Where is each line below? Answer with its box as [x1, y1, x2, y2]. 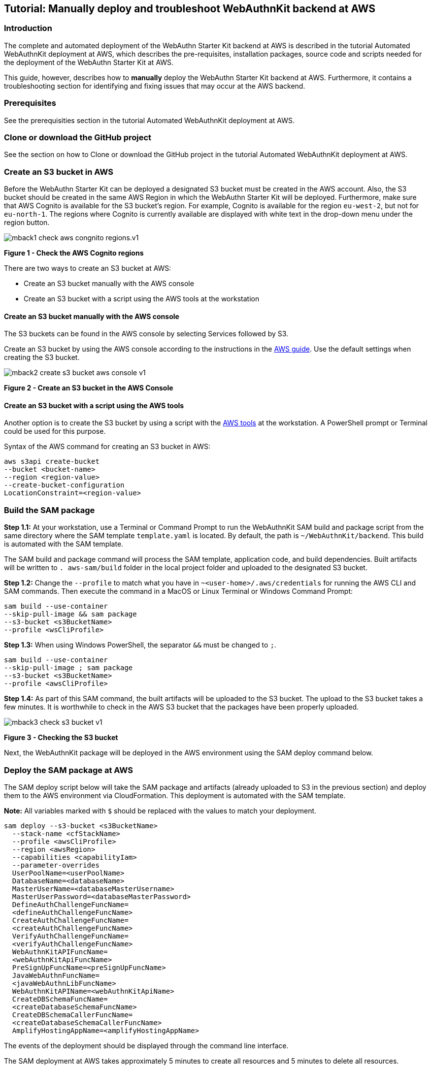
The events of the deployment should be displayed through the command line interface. [4, 1041, 289, 1050]
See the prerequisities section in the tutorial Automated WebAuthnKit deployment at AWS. [4, 116, 295, 125]
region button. [4, 218, 50, 227]
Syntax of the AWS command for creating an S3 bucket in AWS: [4, 442, 210, 451]
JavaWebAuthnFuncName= [12, 971, 99, 979]
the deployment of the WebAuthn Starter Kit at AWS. [4, 58, 174, 66]
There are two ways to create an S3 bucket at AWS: [4, 264, 171, 273]
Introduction [4, 23, 52, 33]
